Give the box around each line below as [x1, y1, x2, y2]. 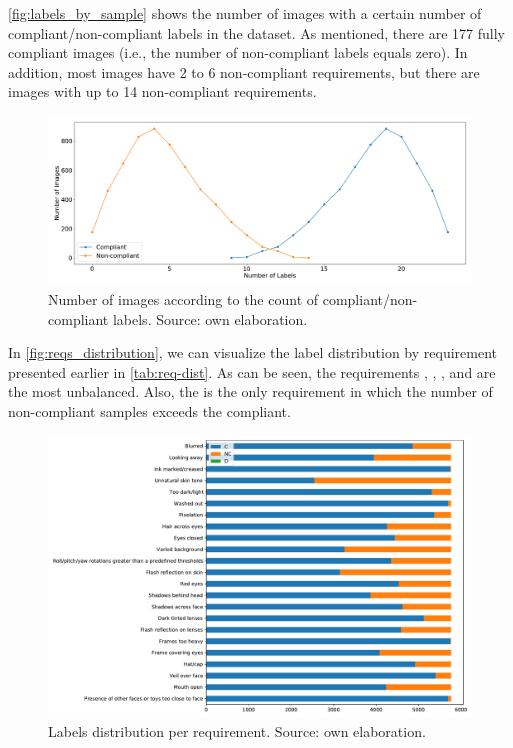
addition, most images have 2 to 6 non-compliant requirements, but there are [8, 61, 480, 82]
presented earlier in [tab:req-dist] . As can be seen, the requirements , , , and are [8, 361, 496, 382]
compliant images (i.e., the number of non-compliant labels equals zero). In [8, 42, 468, 63]
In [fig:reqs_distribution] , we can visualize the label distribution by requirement [8, 342, 498, 363]
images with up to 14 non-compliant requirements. [8, 81, 317, 102]
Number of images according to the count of [48, 288, 319, 309]
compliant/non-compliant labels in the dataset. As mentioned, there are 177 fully [8, 22, 505, 43]
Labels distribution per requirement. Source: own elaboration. [48, 721, 426, 742]
